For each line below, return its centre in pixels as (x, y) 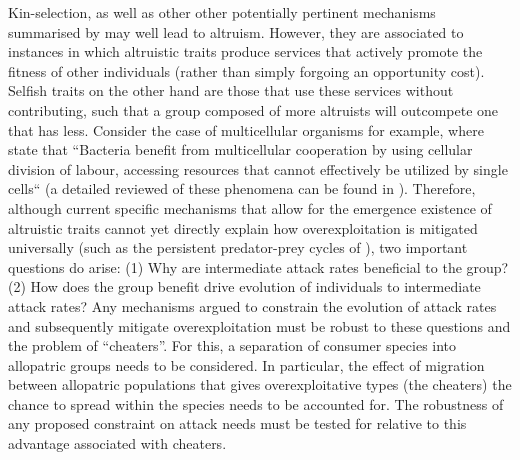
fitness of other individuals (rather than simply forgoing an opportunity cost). (246, 70)
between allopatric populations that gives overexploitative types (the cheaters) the (260, 384)
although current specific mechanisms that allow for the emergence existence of (250, 207)
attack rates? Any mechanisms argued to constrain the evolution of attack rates (252, 305)
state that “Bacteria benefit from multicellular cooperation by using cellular (240, 149)
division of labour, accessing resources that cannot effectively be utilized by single (258, 168)
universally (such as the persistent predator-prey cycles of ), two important (238, 247)
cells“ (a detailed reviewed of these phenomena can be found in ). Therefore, (242, 188)
